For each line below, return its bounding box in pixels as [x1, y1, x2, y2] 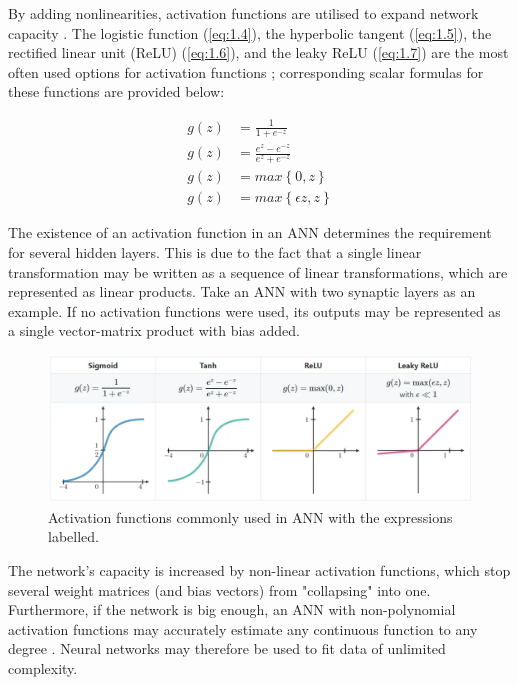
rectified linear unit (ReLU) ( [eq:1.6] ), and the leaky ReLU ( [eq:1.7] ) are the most [8, 42, 509, 63]
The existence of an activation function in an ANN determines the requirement [8, 222, 492, 243]
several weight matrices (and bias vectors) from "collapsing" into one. [8, 579, 431, 600]
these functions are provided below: [8, 81, 225, 102]
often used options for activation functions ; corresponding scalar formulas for [8, 61, 484, 82]
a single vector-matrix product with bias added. [8, 320, 300, 341]
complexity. [8, 657, 78, 678]
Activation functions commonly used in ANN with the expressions [48, 506, 453, 527]
